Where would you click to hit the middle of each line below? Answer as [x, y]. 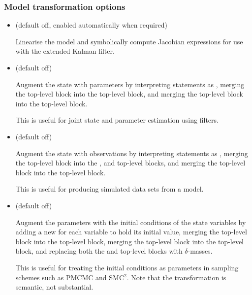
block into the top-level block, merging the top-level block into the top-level [129, 241]
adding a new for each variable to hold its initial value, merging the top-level [131, 232]
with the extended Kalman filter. [65, 51]
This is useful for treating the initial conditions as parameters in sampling [127, 267]
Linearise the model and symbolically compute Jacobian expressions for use [129, 41]
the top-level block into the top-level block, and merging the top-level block [129, 94]
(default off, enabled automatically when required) [91, 25]
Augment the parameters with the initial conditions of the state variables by [131, 222]
